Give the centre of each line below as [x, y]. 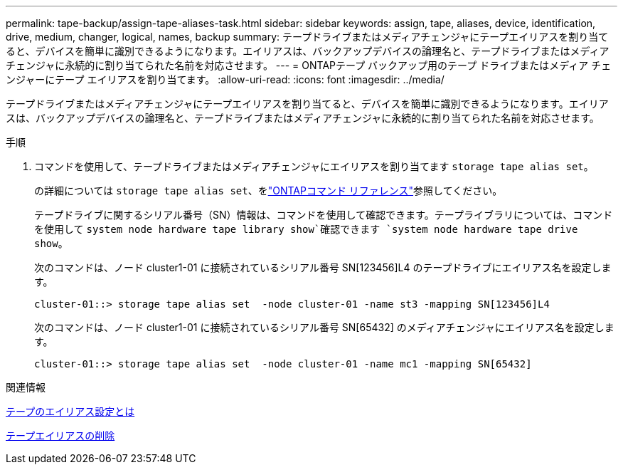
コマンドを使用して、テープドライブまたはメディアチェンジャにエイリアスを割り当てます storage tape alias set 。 [314, 166]
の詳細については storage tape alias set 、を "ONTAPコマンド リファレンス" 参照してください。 [268, 190]
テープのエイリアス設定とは [70, 411]
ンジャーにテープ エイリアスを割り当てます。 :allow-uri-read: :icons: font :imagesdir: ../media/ [225, 79]
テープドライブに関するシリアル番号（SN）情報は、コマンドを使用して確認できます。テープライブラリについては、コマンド [324, 215]
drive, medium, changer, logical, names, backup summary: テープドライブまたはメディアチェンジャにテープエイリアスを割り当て [307, 37]
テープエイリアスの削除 [60, 435]
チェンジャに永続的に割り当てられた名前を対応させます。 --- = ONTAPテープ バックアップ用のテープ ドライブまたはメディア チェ [309, 65]
